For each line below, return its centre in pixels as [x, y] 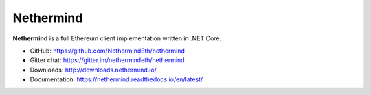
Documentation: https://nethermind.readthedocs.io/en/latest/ [116, 79]
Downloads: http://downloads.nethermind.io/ [93, 70]
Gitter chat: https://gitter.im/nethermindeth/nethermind [107, 60]
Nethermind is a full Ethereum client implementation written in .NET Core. [117, 38]
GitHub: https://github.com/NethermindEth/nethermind [108, 51]
